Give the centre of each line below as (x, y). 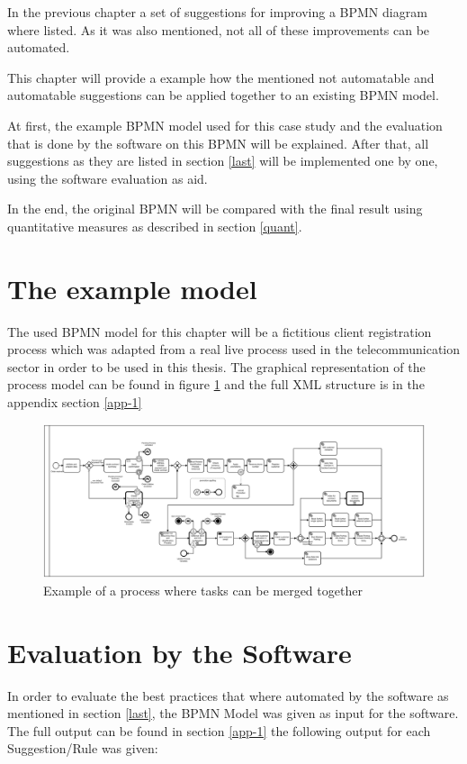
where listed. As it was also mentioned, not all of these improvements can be (219, 29)
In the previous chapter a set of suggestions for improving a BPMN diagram (217, 12)
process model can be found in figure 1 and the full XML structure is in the (216, 384)
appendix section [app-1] (75, 402)
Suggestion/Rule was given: (83, 748)
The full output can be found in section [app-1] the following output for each (219, 730)
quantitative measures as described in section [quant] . (155, 226)
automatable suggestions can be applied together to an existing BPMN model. (223, 95)
